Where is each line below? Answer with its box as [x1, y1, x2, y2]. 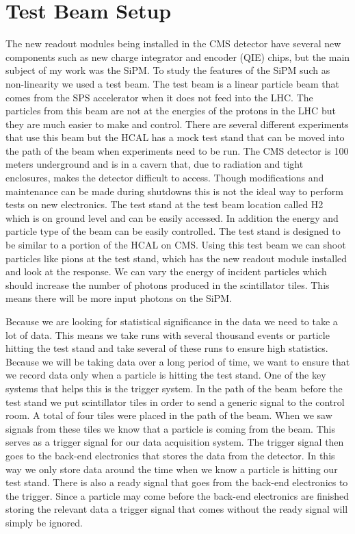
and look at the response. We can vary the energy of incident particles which [5, 264, 327, 279]
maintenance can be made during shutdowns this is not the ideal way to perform [5, 183, 343, 198]
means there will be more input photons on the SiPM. [5, 291, 233, 305]
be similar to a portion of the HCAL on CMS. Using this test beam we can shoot [5, 238, 346, 252]
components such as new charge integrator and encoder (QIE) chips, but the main [5, 49, 350, 64]
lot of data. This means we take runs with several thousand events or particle [5, 327, 330, 342]
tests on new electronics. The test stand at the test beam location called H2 [5, 197, 324, 212]
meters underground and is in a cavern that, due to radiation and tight [5, 157, 304, 171]
